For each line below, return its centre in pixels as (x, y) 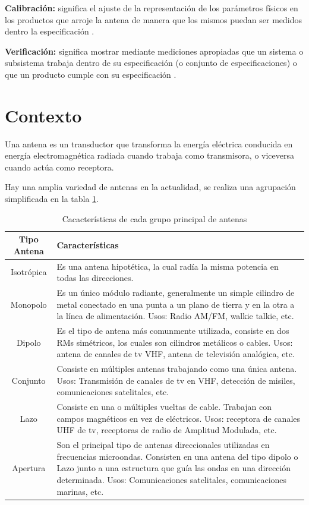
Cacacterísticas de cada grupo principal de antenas (154, 218)
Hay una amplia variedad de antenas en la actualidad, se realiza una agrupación (150, 187)
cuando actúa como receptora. (59, 167)
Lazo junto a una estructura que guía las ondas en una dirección (174, 468)
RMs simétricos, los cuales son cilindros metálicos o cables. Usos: (175, 342)
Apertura (29, 468)
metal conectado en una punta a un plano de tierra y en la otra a (176, 304)
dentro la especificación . (50, 31)
